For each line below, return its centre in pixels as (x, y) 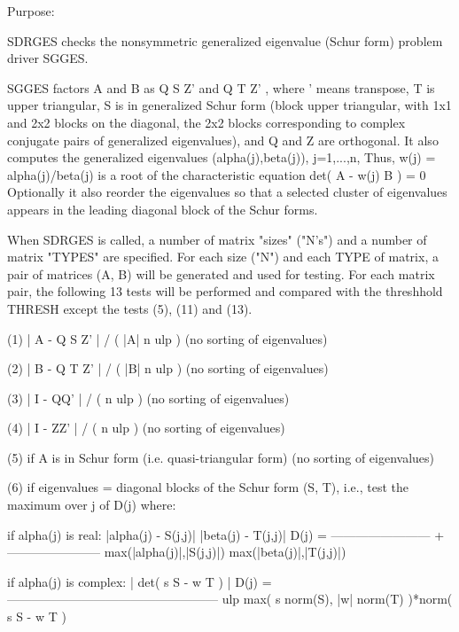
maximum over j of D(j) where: (92, 505)
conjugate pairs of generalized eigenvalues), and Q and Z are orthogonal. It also (223, 140)
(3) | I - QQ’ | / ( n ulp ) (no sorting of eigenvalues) (148, 398)
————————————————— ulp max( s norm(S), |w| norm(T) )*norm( (230, 599)
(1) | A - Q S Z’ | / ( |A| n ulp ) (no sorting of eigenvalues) (167, 338)
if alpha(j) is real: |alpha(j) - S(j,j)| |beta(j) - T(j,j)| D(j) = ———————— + (226, 534)
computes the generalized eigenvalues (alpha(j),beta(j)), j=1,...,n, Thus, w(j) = (222, 157)
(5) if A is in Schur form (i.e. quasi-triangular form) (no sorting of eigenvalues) (221, 457)
